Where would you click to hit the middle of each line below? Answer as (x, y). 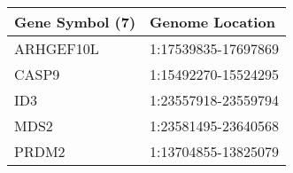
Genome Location (212, 22)
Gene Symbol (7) (75, 22)
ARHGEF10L (57, 48)
